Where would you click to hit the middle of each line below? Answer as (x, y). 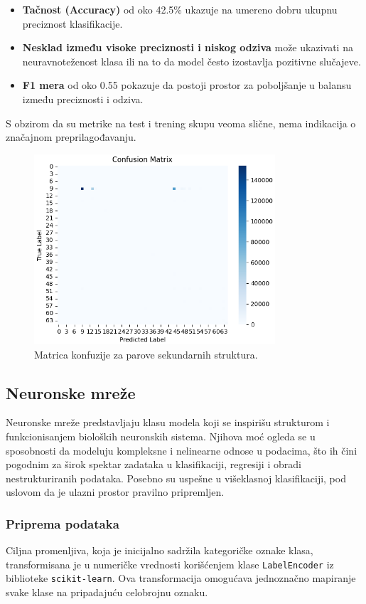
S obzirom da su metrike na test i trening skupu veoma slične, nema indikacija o (181, 123)
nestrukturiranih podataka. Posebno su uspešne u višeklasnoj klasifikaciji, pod (176, 478)
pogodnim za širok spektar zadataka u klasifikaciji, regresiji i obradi (154, 464)
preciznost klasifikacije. (72, 23)
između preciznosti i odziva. (83, 99)
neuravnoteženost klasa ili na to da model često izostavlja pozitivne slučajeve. (192, 61)
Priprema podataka (63, 523)
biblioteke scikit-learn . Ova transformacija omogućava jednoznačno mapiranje (181, 578)
